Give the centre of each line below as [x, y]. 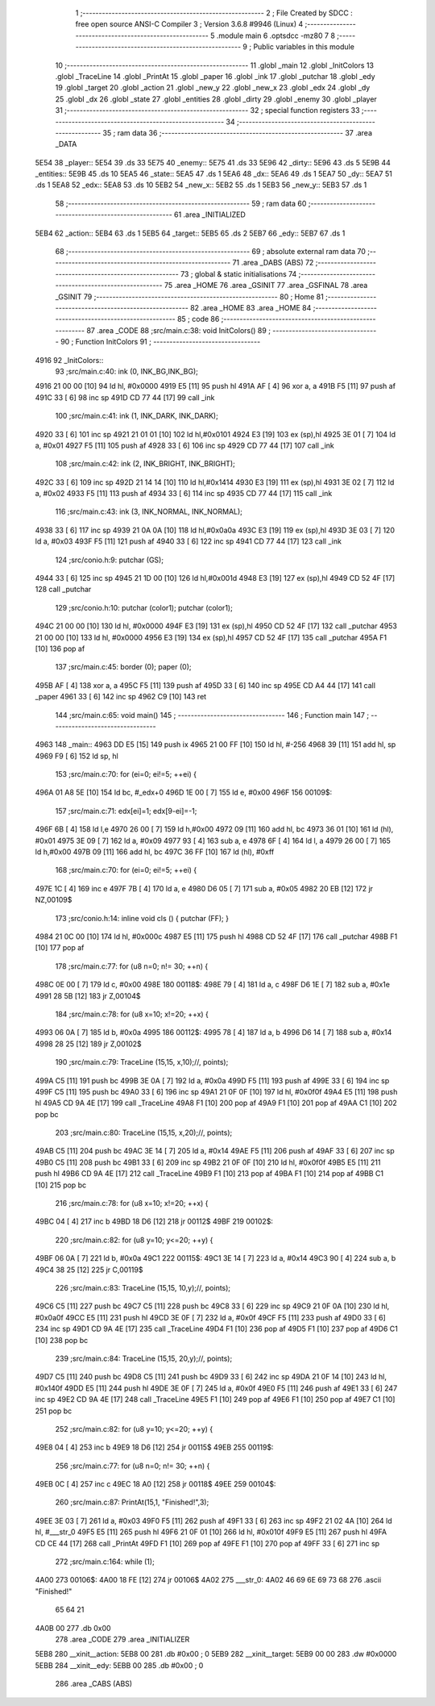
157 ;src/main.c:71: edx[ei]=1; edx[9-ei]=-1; [126, 811]
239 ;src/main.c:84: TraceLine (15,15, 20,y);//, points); [144, 1358]
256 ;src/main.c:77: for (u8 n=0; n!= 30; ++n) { [133, 1466]
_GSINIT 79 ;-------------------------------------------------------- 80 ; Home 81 [189, 296]
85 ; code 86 [199, 319]
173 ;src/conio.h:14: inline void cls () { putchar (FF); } [142, 918]
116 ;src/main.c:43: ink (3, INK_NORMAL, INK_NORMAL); [149, 511]
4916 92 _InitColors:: [69, 360]
